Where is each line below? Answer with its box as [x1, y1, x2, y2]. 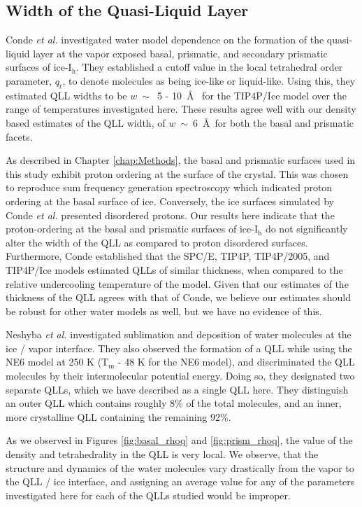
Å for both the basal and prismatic [202, 115, 354, 130]
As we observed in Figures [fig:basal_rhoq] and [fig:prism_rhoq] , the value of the [6, 433, 353, 447]
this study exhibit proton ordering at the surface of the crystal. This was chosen [6, 166, 349, 181]
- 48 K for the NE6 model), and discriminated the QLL [117, 354, 355, 369]
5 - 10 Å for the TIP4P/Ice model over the [157, 88, 347, 102]
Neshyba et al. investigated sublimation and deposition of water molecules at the [6, 327, 352, 342]
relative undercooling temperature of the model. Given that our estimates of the [6, 276, 349, 291]
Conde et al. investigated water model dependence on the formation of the [6, 32, 324, 47]
